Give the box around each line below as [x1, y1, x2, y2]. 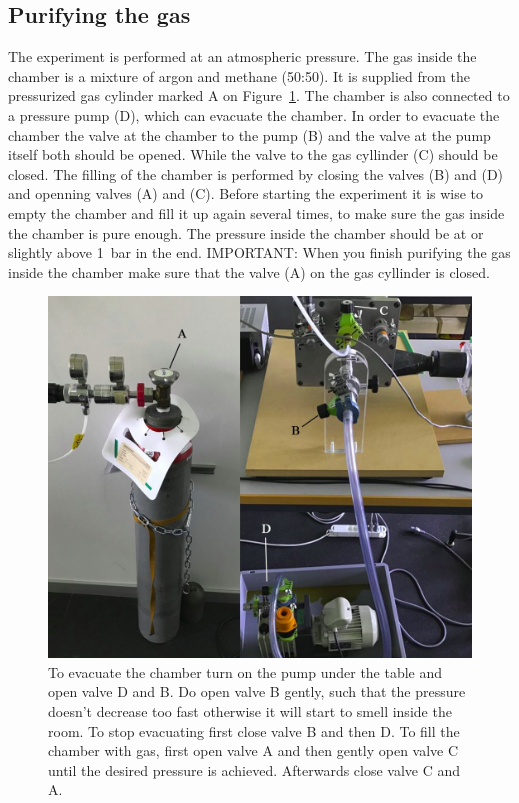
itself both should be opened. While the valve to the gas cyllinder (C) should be [8, 144, 498, 165]
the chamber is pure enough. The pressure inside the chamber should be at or [8, 222, 484, 243]
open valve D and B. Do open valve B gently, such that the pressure [48, 681, 466, 702]
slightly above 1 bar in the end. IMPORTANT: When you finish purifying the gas [8, 242, 511, 263]
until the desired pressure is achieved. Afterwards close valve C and [48, 759, 461, 780]
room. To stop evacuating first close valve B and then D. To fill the [48, 720, 460, 741]
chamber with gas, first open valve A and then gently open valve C [48, 740, 459, 761]
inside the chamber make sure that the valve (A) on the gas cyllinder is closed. [8, 261, 490, 282]
